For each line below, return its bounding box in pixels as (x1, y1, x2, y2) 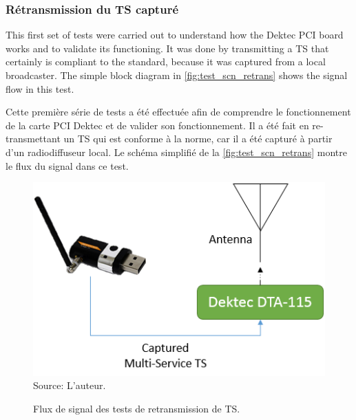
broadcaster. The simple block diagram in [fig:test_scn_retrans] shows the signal (6, 68, 348, 82)
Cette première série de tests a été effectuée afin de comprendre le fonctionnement (6, 104, 351, 119)
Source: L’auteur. (33, 378, 106, 393)
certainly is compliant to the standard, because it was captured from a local (6, 54, 326, 69)
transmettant (6, 131, 61, 146)
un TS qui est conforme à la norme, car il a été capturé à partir (63, 131, 333, 146)
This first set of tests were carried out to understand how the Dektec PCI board (6, 27, 344, 42)
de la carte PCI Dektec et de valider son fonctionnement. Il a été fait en (6, 118, 309, 132)
